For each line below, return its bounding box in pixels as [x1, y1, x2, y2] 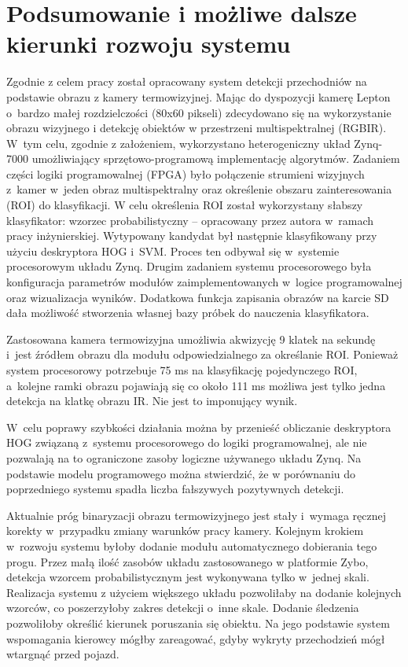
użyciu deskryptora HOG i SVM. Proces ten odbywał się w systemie [6, 242, 340, 259]
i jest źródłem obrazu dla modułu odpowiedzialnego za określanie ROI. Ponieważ [6, 346, 399, 363]
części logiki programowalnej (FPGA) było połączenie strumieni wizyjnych [6, 165, 365, 182]
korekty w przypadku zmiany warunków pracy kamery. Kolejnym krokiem [6, 522, 364, 539]
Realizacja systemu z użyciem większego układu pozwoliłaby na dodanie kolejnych [6, 584, 402, 600]
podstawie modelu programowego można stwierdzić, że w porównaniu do [6, 465, 356, 481]
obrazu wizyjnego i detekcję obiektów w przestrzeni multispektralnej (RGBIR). [6, 120, 387, 136]
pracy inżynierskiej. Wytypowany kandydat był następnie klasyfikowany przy [6, 227, 377, 244]
